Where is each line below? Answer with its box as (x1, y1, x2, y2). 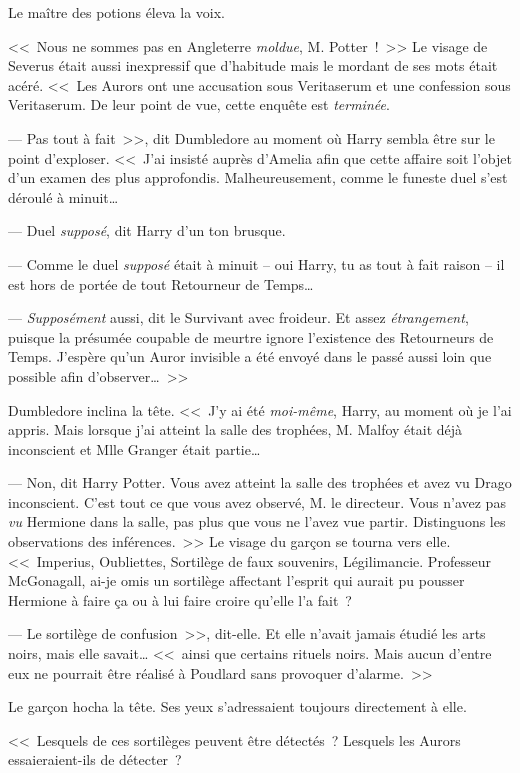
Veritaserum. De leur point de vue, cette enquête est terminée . (8, 94, 390, 115)
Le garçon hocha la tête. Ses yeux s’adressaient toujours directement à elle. (8, 696, 467, 717)
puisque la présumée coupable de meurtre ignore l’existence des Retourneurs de (8, 326, 494, 347)
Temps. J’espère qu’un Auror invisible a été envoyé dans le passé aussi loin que (8, 346, 492, 367)
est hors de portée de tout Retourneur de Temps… (8, 273, 314, 294)
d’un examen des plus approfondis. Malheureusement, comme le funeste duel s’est (8, 167, 508, 188)
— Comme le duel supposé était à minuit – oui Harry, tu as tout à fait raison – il (8, 253, 505, 274)
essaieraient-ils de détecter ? (8, 749, 182, 770)
